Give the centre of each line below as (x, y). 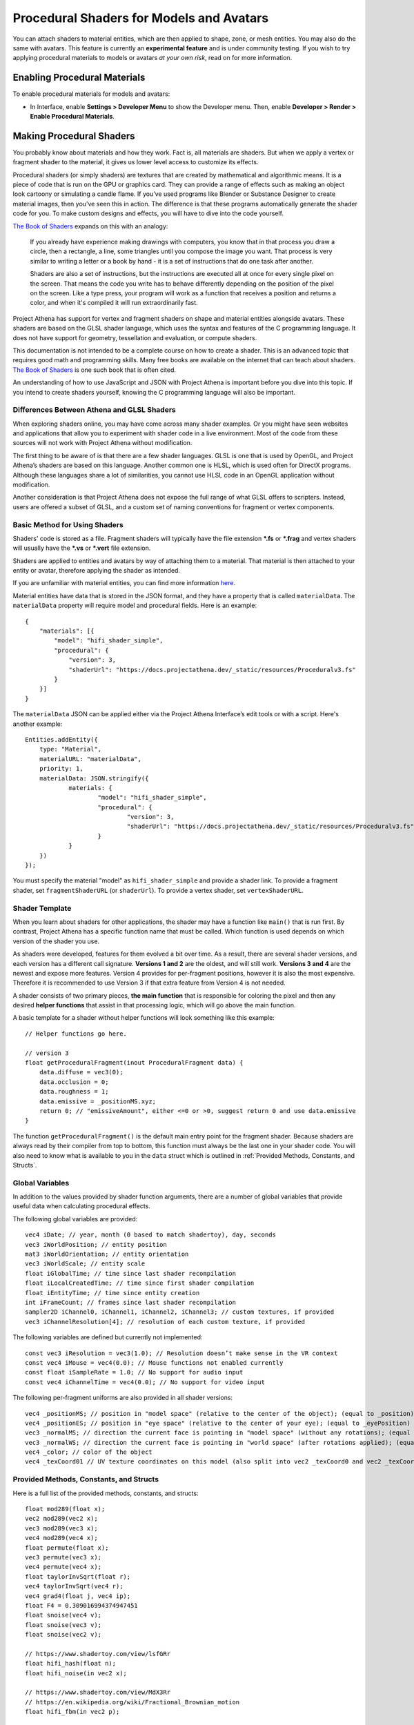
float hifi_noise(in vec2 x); (76, 1673)
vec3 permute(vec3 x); (63, 1557)
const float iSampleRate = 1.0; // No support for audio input (134, 1372)
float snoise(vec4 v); (63, 1615)
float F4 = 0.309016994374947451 (81, 1605)
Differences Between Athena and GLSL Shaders (94, 410)
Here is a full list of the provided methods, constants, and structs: (106, 1493)
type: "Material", (70, 749)
